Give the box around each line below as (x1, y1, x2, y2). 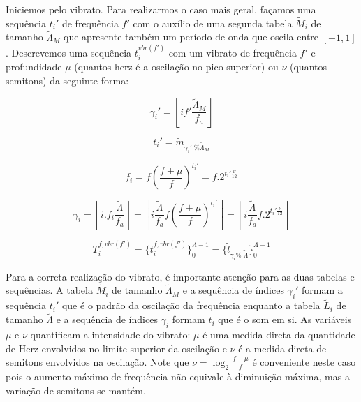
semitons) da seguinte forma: (6, 73, 129, 88)
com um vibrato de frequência (168, 45, 297, 60)
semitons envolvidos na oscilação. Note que (6, 355, 189, 369)
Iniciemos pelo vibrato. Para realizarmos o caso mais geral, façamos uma (6, 2, 316, 16)
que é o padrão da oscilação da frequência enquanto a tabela (61, 298, 321, 313)
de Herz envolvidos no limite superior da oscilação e (6, 341, 227, 355)
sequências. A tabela (6, 283, 93, 297)
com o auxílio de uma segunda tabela (133, 15, 293, 30)
